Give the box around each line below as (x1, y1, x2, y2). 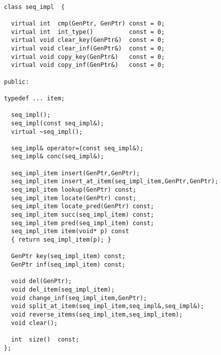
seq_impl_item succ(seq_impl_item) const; (11, 211, 154, 219)
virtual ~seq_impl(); (11, 128, 83, 135)
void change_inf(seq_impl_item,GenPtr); (11, 294, 147, 302)
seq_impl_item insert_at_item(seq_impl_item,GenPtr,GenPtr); (11, 178, 219, 185)
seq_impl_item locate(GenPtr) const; (11, 194, 136, 202)
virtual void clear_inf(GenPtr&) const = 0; (11, 44, 165, 52)
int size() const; (11, 336, 79, 343)
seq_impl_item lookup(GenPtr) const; (11, 186, 136, 194)
